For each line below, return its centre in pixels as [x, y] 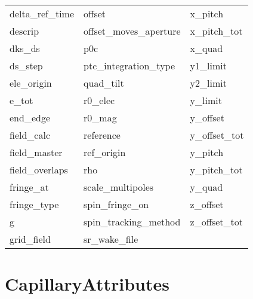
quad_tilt [104, 83]
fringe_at [29, 187]
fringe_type [34, 204]
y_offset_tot [217, 135]
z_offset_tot [217, 222]
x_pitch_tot [216, 31]
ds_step [26, 65]
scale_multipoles [119, 187]
